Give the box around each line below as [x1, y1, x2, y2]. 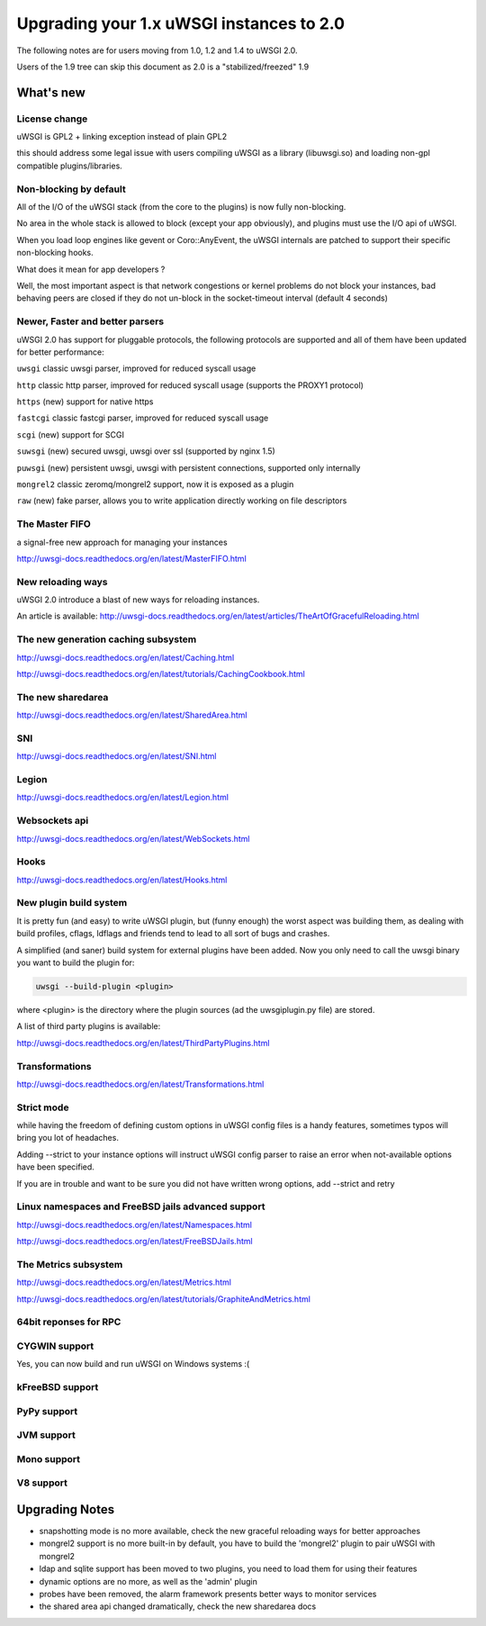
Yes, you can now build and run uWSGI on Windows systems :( [16, 1359, 250, 1369]
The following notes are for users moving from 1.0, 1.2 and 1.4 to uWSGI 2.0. [16, 45, 298, 56]
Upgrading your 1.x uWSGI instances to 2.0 [16, 14, 346, 33]
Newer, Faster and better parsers [16, 315, 165, 328]
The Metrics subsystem [16, 1258, 123, 1270]
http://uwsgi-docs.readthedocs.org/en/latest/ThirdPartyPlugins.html [16, 1037, 270, 1048]
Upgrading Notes [16, 1502, 115, 1517]
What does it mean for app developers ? [16, 264, 166, 275]
